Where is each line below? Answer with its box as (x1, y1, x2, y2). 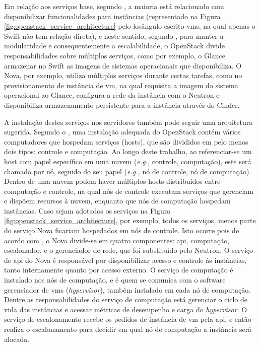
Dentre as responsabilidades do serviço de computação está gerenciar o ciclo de (4, 294, 248, 305)
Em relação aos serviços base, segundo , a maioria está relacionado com (4, 1, 224, 11)
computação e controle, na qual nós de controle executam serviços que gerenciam (4, 185, 253, 196)
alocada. (4, 333, 30, 344)
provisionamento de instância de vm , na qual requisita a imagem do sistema (4, 80, 238, 90)
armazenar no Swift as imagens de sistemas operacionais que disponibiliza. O (4, 60, 242, 71)
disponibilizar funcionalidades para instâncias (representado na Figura (4, 11, 221, 21)
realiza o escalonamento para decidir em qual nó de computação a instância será (4, 324, 252, 334)
